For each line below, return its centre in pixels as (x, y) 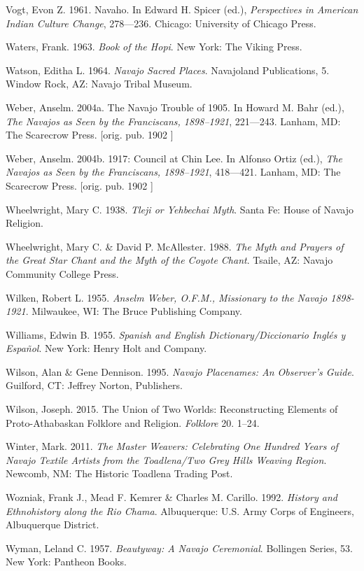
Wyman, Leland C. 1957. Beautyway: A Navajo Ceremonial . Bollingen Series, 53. (179, 548)
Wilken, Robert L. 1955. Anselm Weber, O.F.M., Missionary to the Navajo (167, 297)
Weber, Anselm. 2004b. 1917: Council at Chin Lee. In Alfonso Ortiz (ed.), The (174, 158)
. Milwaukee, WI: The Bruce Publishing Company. (134, 311)
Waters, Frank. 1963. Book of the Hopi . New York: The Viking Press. (154, 47)
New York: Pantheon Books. (66, 562)
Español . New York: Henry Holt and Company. (106, 348)
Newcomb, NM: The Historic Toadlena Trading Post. (119, 473)
